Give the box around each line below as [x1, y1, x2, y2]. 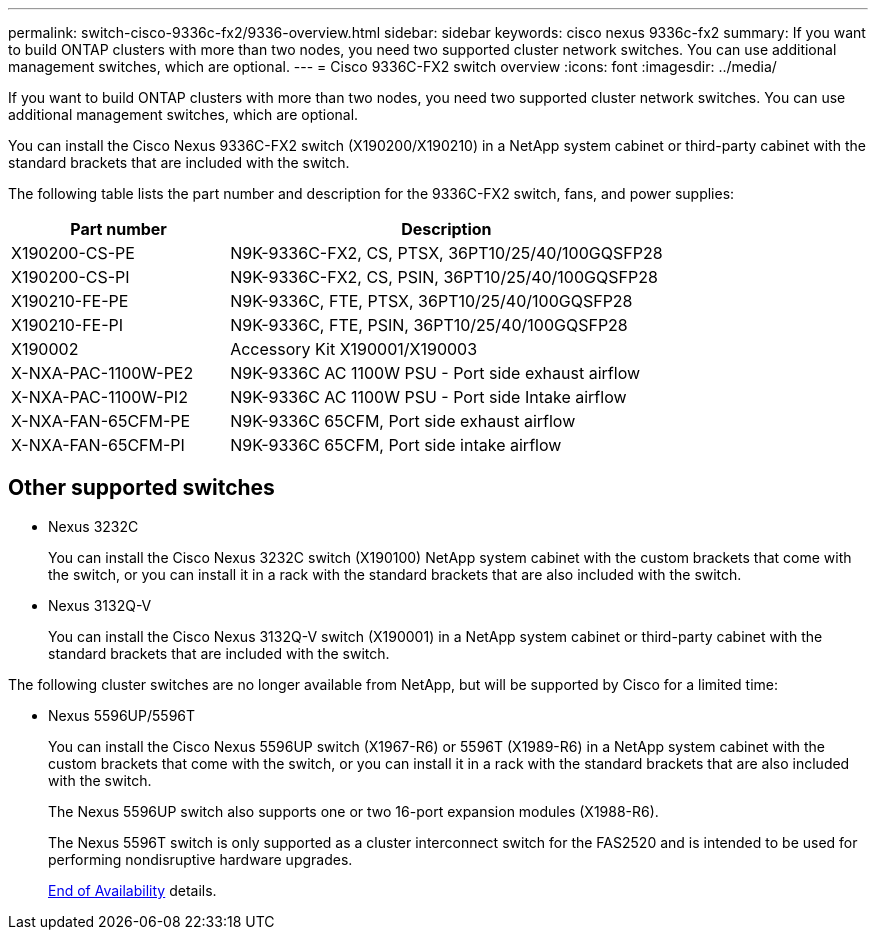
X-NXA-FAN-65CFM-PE [11, 411, 191, 431]
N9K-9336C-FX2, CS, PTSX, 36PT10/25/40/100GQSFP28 [230, 243, 663, 263]
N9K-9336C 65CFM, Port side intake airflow [230, 435, 562, 455]
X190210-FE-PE [11, 291, 129, 311]
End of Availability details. [48, 881, 217, 899]
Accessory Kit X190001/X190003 [230, 339, 478, 359]
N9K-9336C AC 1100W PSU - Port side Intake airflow [230, 387, 627, 407]
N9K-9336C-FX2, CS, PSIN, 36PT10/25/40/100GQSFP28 [230, 267, 658, 287]
